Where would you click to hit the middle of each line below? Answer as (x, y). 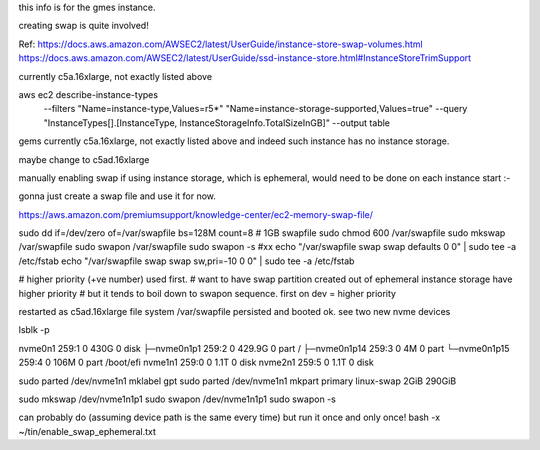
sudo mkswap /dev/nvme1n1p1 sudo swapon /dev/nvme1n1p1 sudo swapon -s (177, 399)
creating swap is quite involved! (83, 26)
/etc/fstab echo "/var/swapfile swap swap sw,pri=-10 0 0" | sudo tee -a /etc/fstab (186, 261)
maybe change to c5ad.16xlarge (84, 159)
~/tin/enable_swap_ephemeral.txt (87, 431)
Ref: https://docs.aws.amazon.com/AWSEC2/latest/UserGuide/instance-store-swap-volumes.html (221, 44)
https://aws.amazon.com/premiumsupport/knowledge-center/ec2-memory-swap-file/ (196, 214)
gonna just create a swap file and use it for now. (117, 196)
